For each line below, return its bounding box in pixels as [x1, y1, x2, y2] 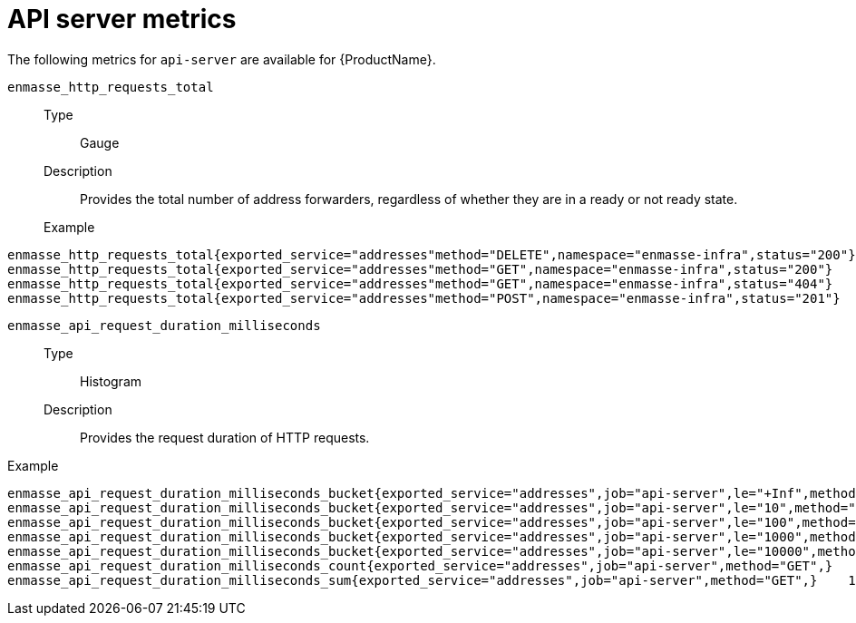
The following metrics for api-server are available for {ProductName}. [7, 51, 436, 67]
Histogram [80, 373, 142, 389]
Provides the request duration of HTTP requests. [80, 429, 370, 445]
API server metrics [7, 4, 237, 34]
